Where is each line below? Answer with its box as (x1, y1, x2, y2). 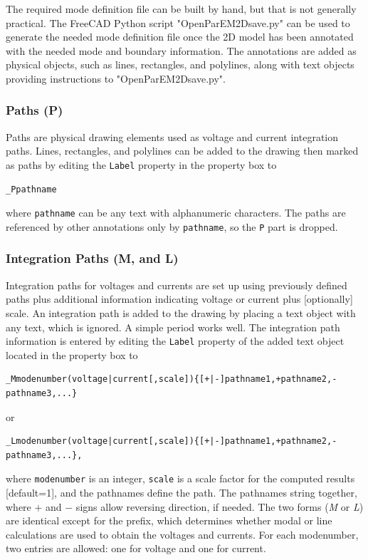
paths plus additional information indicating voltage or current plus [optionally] (6, 291, 353, 306)
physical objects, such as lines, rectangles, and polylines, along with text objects (6, 57, 354, 72)
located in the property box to (6, 347, 138, 362)
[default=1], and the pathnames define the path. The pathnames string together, (6, 485, 357, 499)
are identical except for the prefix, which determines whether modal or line (6, 513, 332, 528)
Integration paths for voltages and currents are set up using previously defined (6, 277, 347, 292)
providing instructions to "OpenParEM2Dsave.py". (6, 71, 226, 85)
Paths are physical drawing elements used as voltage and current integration (6, 129, 339, 144)
